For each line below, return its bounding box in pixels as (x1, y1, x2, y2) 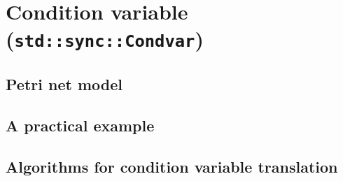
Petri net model (6, 73, 122, 95)
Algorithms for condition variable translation (6, 155, 338, 177)
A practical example (6, 114, 155, 136)
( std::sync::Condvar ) (6, 24, 204, 53)
